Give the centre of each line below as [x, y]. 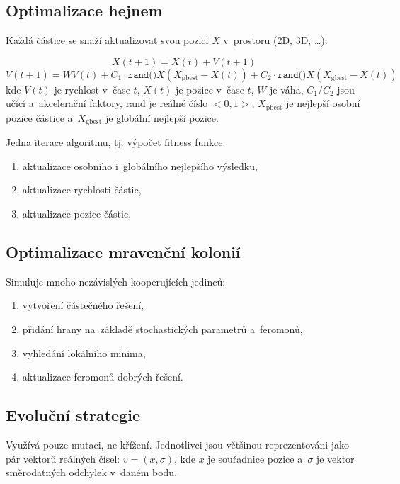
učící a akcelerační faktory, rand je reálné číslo [107, 103]
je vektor [335, 458]
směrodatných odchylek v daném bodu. [92, 472]
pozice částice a [39, 117]
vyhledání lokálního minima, [84, 353]
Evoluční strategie [73, 415]
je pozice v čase [210, 89]
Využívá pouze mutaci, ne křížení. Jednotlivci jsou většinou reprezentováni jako [178, 445]
